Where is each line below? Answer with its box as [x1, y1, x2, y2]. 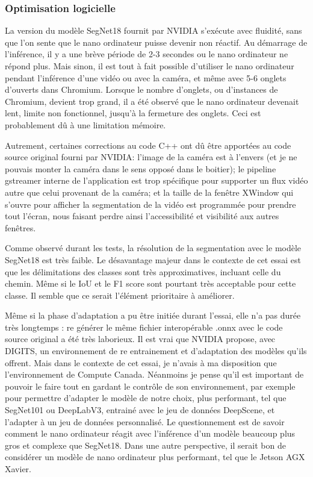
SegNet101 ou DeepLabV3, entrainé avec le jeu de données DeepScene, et [5, 404, 275, 416]
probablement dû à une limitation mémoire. [5, 118, 166, 131]
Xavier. [5, 463, 31, 475]
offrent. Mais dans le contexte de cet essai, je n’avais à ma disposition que [5, 356, 277, 369]
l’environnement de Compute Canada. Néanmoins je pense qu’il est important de [5, 368, 304, 381]
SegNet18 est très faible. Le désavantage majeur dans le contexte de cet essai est [5, 253, 301, 266]
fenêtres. [5, 221, 36, 234]
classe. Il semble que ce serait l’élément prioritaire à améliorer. [5, 288, 235, 301]
